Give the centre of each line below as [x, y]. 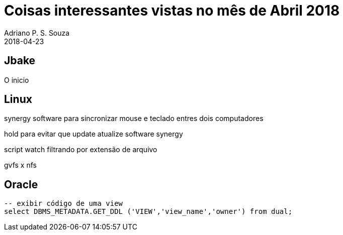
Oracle [21, 184]
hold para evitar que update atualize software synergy [94, 134]
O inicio [17, 80]
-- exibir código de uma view [64, 204]
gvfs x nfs [20, 165]
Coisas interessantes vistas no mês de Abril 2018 [172, 11]
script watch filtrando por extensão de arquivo [81, 150]
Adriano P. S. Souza [37, 33]
